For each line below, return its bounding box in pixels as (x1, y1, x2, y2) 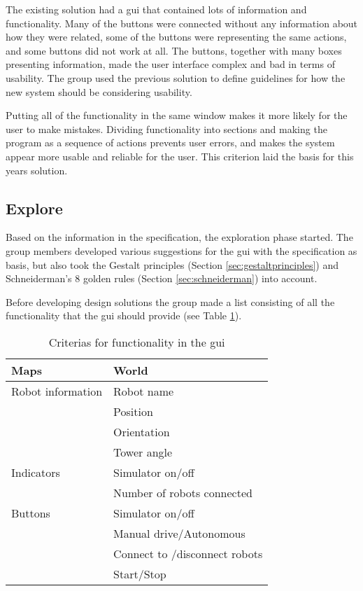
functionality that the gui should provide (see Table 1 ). (6, 308, 242, 323)
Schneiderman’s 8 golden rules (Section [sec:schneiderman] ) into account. (6, 271, 318, 286)
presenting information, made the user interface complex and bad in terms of (6, 57, 335, 71)
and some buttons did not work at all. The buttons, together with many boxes (6, 43, 342, 57)
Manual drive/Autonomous (113, 524, 245, 541)
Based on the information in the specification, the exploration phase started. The (6, 230, 353, 244)
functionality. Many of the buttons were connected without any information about (6, 15, 358, 30)
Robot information (11, 382, 103, 399)
